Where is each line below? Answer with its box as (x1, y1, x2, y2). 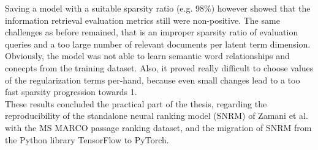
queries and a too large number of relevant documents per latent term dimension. (5, 37, 311, 50)
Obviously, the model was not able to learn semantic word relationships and (5, 49, 290, 62)
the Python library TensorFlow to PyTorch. (5, 133, 169, 146)
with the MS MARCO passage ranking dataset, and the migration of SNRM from (5, 121, 312, 134)
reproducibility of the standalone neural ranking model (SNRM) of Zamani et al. (5, 109, 308, 122)
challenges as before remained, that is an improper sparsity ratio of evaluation (5, 26, 298, 38)
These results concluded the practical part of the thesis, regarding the (5, 97, 267, 110)
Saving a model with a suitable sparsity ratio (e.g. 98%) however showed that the (5, 2, 311, 14)
